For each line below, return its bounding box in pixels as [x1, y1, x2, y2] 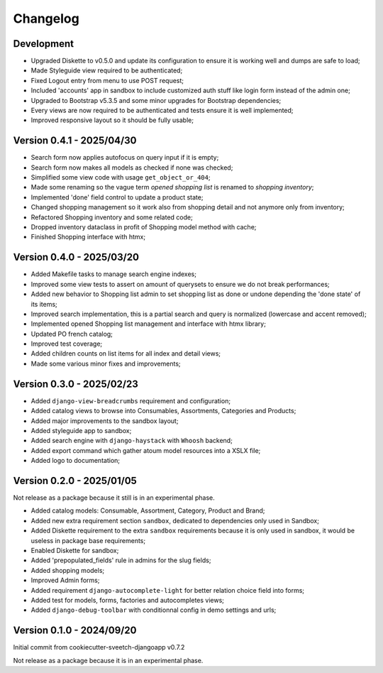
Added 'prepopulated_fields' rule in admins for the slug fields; [30, 556, 211, 564]
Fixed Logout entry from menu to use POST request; [30, 76, 184, 84]
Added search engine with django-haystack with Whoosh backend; [30, 437, 233, 445]
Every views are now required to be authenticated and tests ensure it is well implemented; [30, 106, 294, 115]
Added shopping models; [30, 566, 105, 574]
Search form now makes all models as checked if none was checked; [30, 163, 233, 172]
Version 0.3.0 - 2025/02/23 [13, 378, 138, 390]
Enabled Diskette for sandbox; [30, 546, 119, 554]
